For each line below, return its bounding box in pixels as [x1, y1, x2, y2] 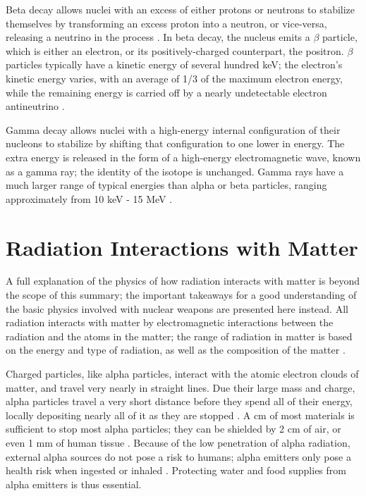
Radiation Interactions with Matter [6, 232, 358, 261]
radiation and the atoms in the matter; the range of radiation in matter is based [6, 328, 353, 343]
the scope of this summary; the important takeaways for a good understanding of [6, 287, 357, 302]
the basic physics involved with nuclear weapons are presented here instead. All [6, 301, 348, 316]
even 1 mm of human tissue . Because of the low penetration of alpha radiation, [6, 435, 350, 449]
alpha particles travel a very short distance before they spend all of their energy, [6, 394, 353, 409]
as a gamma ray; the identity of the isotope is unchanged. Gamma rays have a [6, 163, 344, 178]
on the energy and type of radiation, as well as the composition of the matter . [6, 342, 346, 357]
